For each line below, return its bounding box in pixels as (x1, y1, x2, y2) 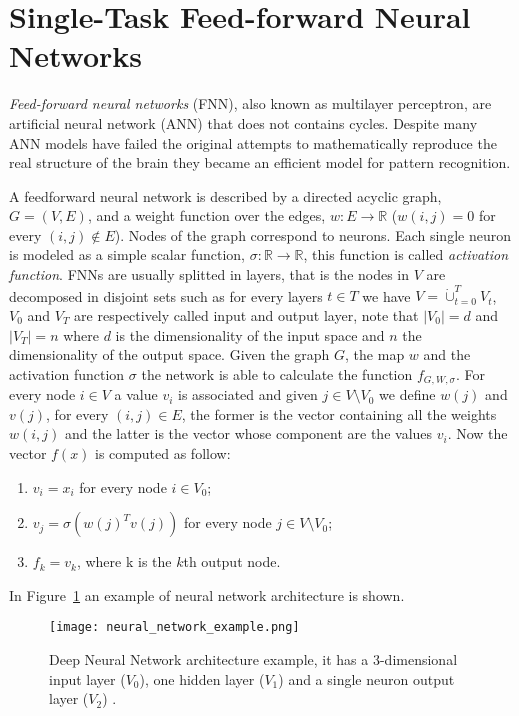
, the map (345, 344, 405, 365)
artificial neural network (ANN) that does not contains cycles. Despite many (9, 112, 478, 133)
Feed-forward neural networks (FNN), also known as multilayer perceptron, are (9, 93, 492, 114)
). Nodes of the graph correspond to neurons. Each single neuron (114, 224, 511, 245)
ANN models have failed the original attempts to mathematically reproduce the (9, 132, 497, 153)
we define (379, 384, 436, 405)
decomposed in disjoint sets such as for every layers (9, 285, 323, 306)
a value (114, 384, 158, 405)
